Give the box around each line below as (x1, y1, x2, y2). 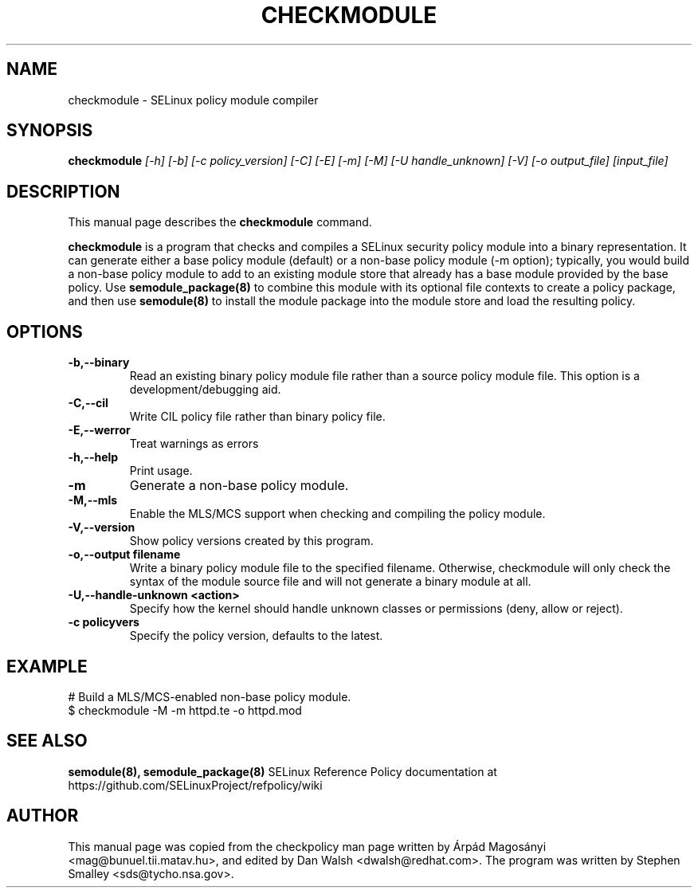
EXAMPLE (6, 656, 88, 676)
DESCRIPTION (6, 181, 120, 202)
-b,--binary (68, 355, 130, 370)
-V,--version (68, 520, 135, 535)
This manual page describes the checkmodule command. (68, 215, 372, 229)
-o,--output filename (68, 547, 181, 562)
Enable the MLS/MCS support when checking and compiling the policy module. (129, 507, 546, 521)
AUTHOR (6, 806, 79, 826)
